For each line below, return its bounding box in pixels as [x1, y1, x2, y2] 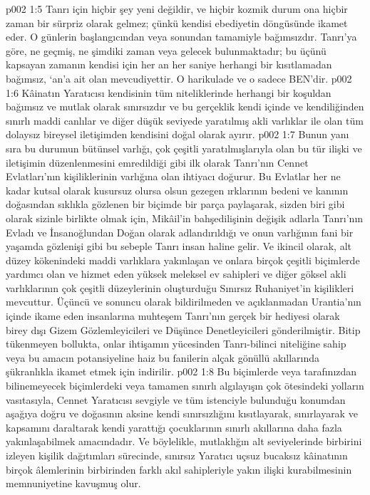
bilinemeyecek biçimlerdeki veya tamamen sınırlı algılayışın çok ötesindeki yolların [6, 378, 364, 393]
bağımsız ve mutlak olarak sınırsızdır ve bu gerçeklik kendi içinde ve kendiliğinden [6, 99, 364, 114]
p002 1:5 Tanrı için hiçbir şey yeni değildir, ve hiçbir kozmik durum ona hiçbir [6, 1, 348, 16]
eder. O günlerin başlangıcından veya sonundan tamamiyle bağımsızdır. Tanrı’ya [6, 29, 357, 44]
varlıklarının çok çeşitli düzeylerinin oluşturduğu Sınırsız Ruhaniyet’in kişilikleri [6, 280, 354, 295]
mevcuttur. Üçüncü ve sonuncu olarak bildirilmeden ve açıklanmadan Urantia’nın [6, 294, 361, 309]
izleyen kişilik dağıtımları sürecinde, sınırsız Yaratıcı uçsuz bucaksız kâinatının [6, 448, 348, 462]
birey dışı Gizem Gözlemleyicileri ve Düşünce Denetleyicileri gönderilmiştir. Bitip [6, 322, 361, 337]
